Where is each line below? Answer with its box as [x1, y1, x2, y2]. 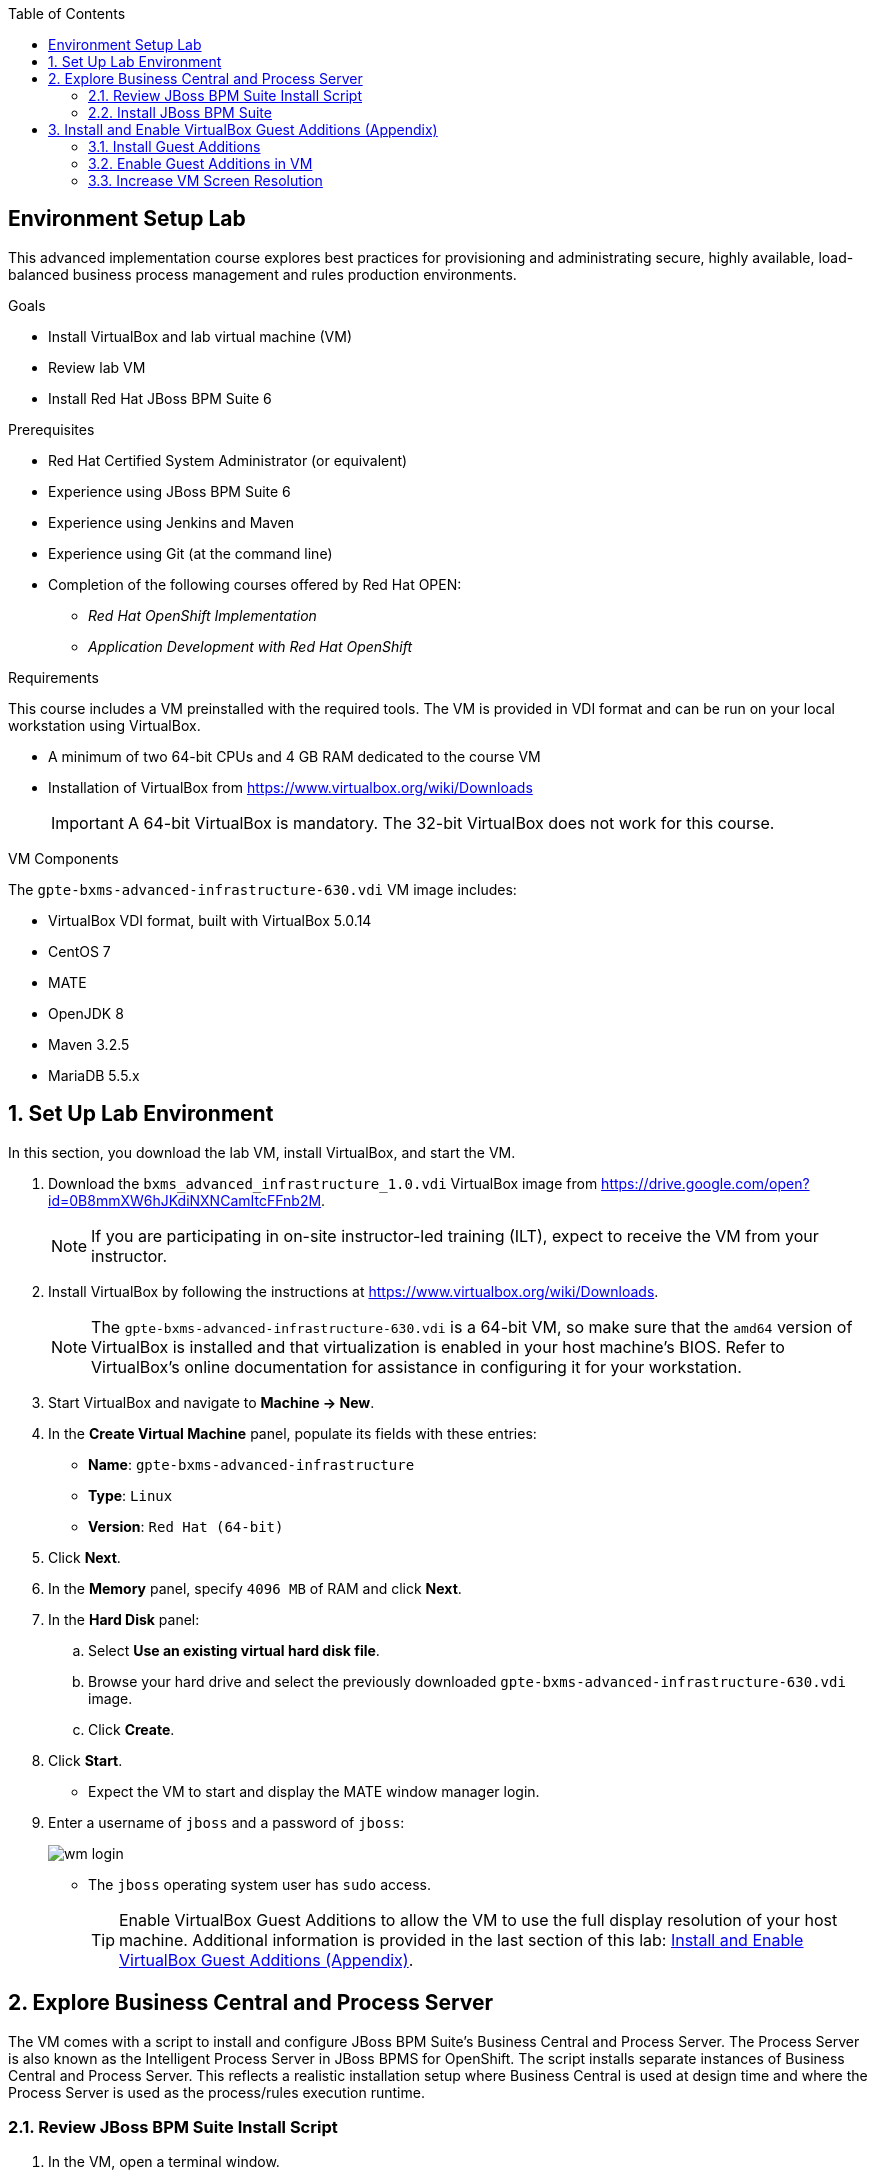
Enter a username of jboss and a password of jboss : [48, 1813, 405, 1831]
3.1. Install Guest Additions [88, 138, 261, 155]
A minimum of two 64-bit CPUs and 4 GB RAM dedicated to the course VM [48, 747, 541, 765]
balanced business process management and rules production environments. [8, 265, 517, 283]
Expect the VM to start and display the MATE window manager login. [88, 1782, 540, 1800]
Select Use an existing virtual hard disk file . [88, 1641, 380, 1659]
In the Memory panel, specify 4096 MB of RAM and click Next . [48, 1579, 462, 1597]
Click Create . [88, 1720, 175, 1738]
